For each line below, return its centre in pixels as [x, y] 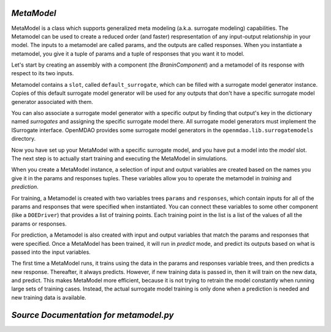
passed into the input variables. [51, 252]
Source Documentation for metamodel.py [93, 315]
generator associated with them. [52, 101]
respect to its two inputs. [43, 73]
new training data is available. [49, 297]
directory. [24, 139]
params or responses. [39, 224]
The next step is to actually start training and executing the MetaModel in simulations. [120, 158]
